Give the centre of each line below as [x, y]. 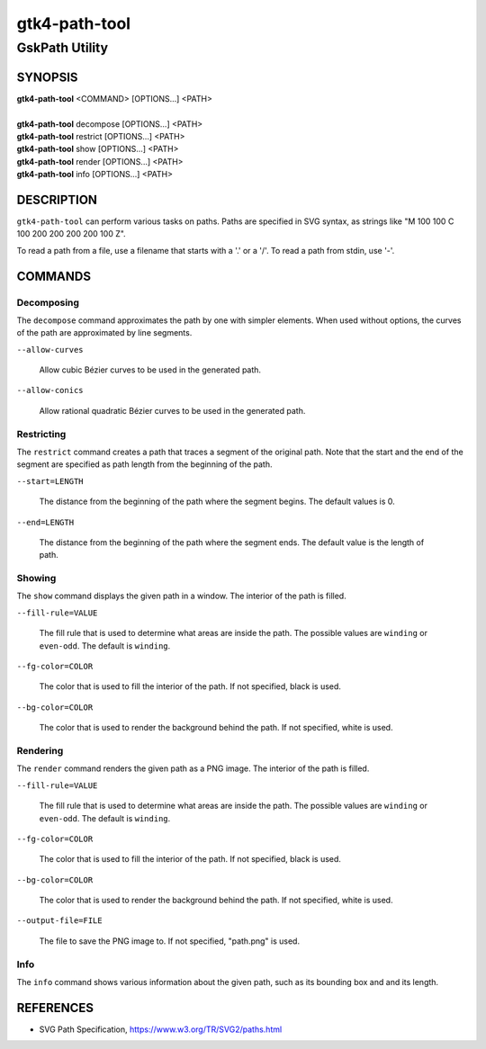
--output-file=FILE [59, 921]
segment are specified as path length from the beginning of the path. [145, 464]
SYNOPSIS [47, 77]
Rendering [40, 750]
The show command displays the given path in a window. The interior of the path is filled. [181, 596]
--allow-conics [50, 390]
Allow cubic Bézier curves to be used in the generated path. [150, 370]
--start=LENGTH [50, 481]
